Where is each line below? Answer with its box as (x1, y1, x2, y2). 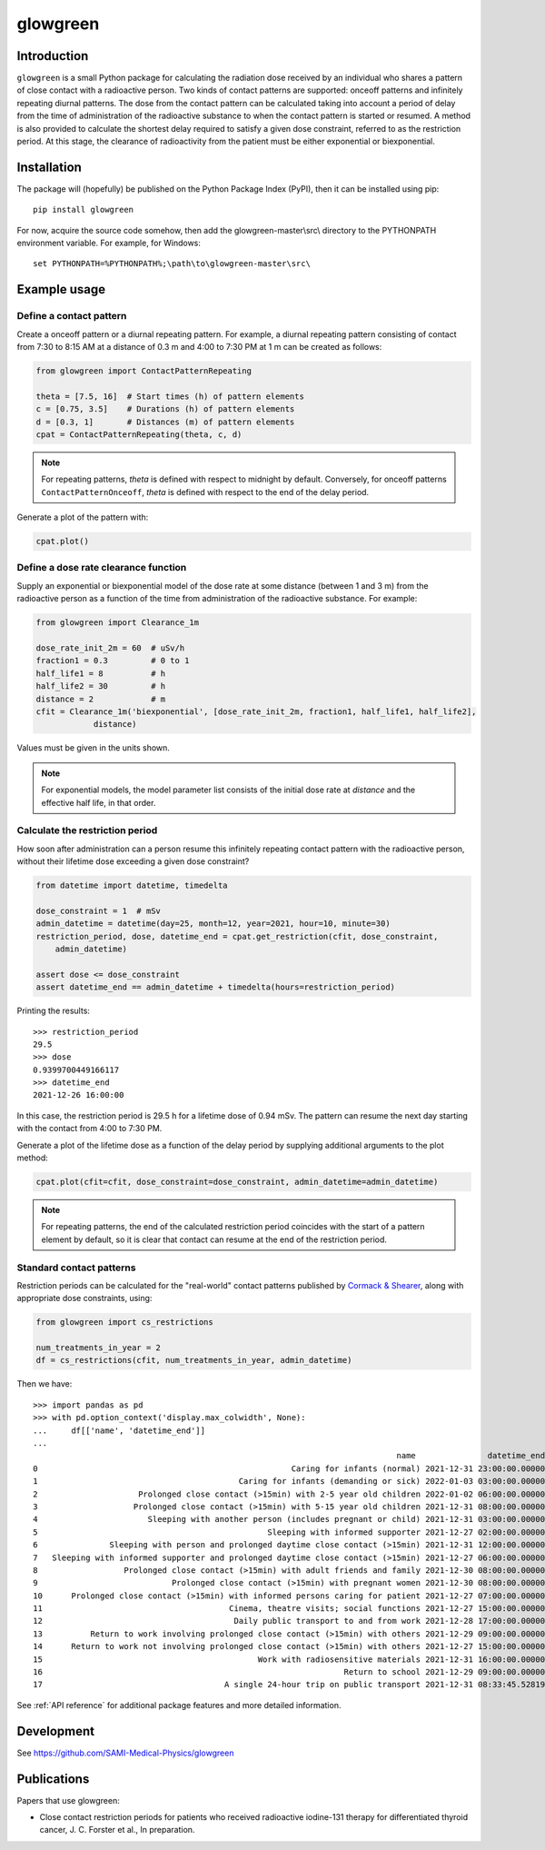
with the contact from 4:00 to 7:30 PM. (16, 1123, 163, 1134)
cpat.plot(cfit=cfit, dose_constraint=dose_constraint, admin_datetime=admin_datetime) (35, 1177, 439, 1188)
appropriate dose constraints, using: (16, 1293, 153, 1304)
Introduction (16, 48, 89, 64)
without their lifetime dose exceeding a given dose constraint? (16, 856, 250, 867)
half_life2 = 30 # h (35, 681, 166, 691)
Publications (16, 1771, 90, 1786)
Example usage (16, 282, 106, 297)
